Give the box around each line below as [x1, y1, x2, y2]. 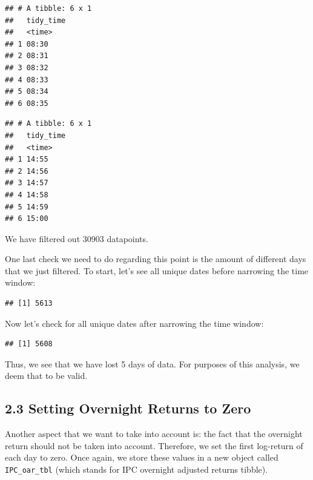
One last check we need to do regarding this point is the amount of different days [5, 252, 306, 265]
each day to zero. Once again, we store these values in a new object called [5, 451, 278, 464]
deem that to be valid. [5, 369, 88, 382]
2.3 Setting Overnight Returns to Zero [5, 399, 251, 418]
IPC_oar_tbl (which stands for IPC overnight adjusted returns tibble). [5, 463, 268, 476]
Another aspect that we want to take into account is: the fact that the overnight [5, 427, 303, 440]
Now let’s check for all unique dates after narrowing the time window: [5, 317, 264, 329]
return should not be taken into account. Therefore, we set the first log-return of [5, 439, 303, 452]
